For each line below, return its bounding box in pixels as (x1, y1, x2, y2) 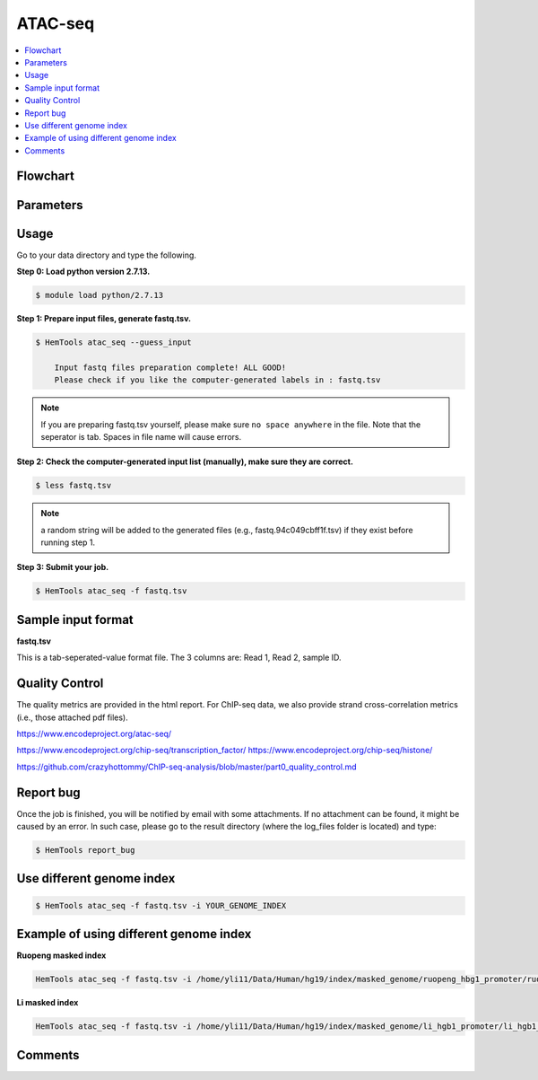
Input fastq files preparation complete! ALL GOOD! (54, 362, 287, 373)
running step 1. (40, 537, 96, 548)
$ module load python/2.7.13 (35, 290, 164, 300)
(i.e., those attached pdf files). (16, 712, 129, 723)
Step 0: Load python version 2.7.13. (16, 266, 151, 277)
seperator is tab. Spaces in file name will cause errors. (40, 431, 242, 442)
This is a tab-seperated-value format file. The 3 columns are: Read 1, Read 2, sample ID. (16, 652, 342, 663)
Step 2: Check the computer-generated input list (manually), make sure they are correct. (16, 456, 354, 467)
